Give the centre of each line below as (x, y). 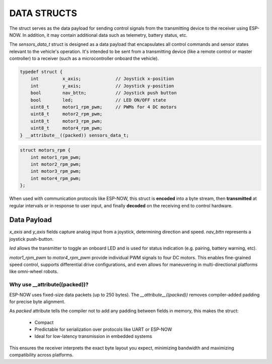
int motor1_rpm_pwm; (56, 157)
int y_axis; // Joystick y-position (102, 86)
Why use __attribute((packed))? (49, 284)
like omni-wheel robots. (34, 271)
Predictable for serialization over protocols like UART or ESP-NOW (103, 329)
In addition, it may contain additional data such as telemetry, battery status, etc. (105, 35)
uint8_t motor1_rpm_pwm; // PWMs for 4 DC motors (104, 107)
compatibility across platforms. (42, 355)
